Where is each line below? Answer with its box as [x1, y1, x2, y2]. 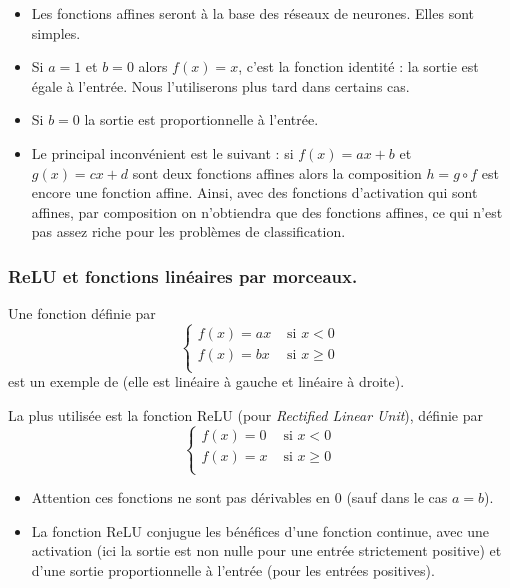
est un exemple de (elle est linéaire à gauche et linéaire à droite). [8, 371, 405, 392]
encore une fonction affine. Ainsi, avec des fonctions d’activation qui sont [31, 182, 478, 203]
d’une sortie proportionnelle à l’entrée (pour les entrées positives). [31, 559, 435, 580]
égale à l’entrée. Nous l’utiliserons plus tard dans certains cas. [31, 75, 410, 96]
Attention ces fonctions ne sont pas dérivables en [31, 487, 331, 508]
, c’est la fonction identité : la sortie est [238, 56, 479, 77]
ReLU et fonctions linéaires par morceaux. [8, 263, 358, 288]
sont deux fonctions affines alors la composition [132, 162, 422, 183]
